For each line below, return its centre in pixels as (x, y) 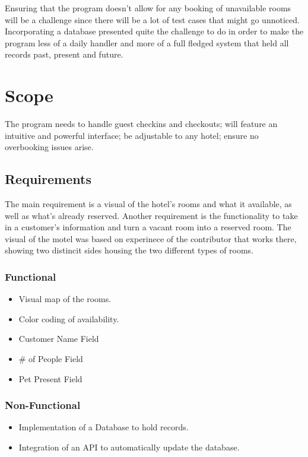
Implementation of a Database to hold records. (104, 427)
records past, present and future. (64, 54)
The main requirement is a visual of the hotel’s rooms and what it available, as (148, 204)
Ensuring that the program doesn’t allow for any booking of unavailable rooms (148, 8)
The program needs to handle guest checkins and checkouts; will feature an (141, 124)
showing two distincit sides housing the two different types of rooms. (129, 250)
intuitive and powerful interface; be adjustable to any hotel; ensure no (132, 135)
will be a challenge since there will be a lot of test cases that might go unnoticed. (152, 19)
